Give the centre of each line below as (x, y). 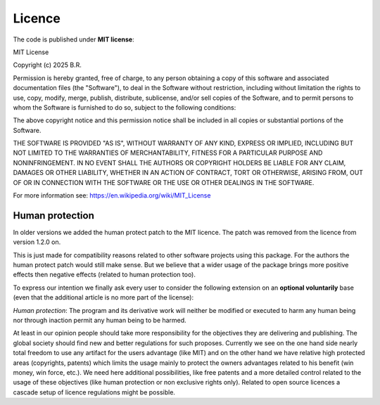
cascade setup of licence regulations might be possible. (94, 392)
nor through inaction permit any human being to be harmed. (100, 321)
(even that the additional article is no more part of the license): (103, 297)
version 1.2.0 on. (37, 242)
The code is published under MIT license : (74, 39)
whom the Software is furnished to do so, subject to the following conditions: (125, 107)
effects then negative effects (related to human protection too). (104, 275)
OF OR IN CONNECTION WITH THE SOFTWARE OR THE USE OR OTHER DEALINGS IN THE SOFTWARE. (164, 182)
